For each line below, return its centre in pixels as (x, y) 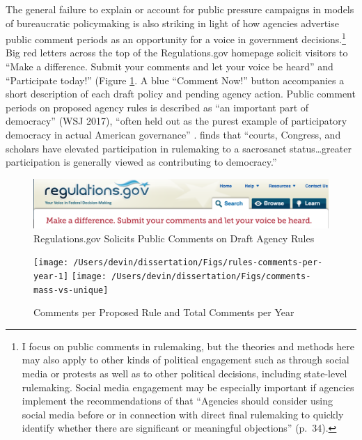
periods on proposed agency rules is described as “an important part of (157, 107)
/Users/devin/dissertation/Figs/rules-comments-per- (198, 263)
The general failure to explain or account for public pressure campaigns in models (180, 9)
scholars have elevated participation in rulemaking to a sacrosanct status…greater (179, 148)
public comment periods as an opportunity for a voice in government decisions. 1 (176, 38)
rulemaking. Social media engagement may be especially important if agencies (188, 387)
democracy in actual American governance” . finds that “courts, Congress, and (173, 134)
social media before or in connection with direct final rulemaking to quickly (183, 414)
